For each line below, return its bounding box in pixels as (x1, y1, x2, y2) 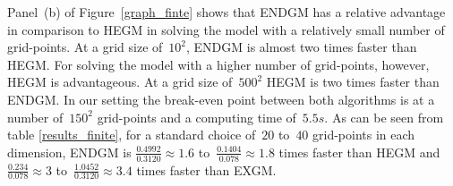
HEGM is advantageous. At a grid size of (7, 72, 233, 91)
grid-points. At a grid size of (7, 38, 163, 56)
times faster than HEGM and (278, 142, 440, 161)
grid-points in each (312, 125, 415, 144)
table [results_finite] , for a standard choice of (7, 125, 256, 144)
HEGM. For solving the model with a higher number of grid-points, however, (7, 55, 430, 73)
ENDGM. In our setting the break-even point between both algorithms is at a (7, 89, 435, 108)
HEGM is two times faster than (266, 72, 440, 91)
